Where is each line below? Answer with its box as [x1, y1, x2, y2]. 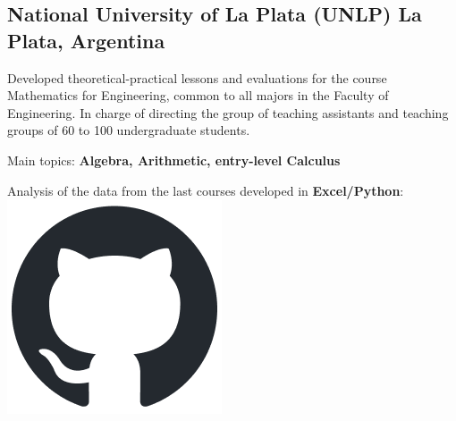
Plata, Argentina [7, 26, 165, 54]
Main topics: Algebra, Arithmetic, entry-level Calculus [7, 150, 341, 169]
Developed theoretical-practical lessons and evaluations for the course [7, 68, 387, 87]
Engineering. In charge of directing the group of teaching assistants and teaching [7, 103, 449, 122]
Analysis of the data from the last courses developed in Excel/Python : [7, 181, 404, 199]
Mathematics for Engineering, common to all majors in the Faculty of [7, 86, 389, 105]
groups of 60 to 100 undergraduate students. [7, 121, 250, 139]
